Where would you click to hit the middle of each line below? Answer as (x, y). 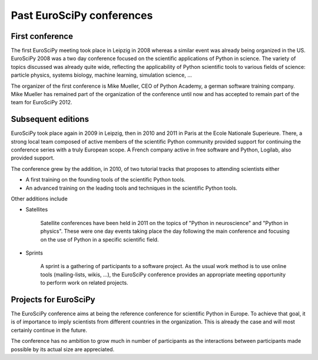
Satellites (37, 210)
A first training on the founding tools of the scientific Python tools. (105, 180)
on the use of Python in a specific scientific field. (100, 239)
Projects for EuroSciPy (53, 300)
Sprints (34, 253)
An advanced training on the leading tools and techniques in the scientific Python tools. (132, 188)
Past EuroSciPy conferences (82, 15)
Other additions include (39, 199)
